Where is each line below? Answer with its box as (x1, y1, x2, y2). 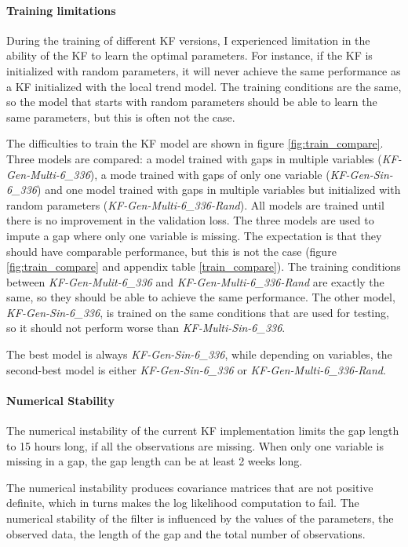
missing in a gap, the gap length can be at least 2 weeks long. (6, 453, 303, 469)
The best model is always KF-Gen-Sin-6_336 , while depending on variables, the (6, 346, 392, 363)
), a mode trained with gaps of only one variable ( (89, 166, 330, 182)
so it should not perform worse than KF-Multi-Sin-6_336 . (6, 319, 286, 336)
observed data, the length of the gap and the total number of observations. (6, 525, 366, 542)
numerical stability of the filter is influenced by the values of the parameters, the (6, 510, 394, 527)
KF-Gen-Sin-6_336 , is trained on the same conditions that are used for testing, (6, 304, 389, 320)
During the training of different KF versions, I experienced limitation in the (6, 31, 370, 48)
